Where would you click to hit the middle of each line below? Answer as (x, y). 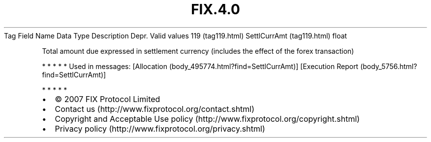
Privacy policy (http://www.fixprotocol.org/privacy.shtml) (160, 128)
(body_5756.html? (389, 66)
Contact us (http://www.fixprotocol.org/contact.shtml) (155, 109)
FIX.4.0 (215, 9)
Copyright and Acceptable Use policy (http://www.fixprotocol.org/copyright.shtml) (207, 119)
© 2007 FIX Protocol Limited (108, 99)
